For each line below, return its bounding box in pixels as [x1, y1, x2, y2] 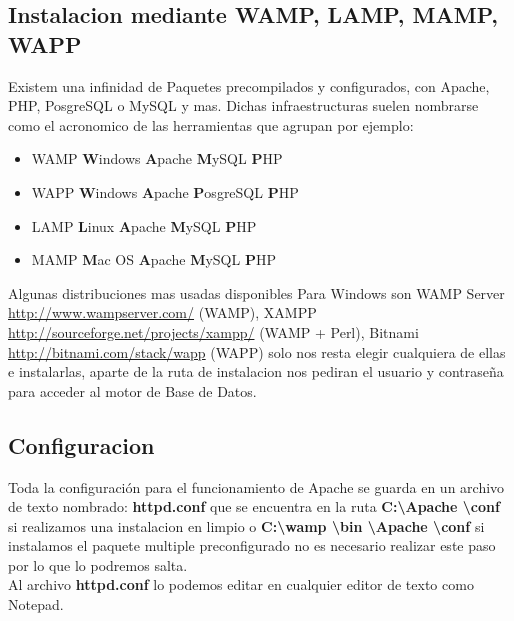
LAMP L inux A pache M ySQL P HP [31, 215, 257, 236]
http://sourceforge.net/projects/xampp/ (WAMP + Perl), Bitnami [8, 321, 419, 342]
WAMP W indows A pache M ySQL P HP [31, 148, 283, 169]
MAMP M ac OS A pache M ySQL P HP [31, 249, 276, 270]
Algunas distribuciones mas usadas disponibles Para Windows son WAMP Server [8, 282, 505, 303]
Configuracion [8, 429, 155, 460]
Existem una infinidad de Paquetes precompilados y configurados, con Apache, [8, 75, 490, 96]
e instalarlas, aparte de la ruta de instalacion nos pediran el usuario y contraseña [8, 361, 504, 382]
